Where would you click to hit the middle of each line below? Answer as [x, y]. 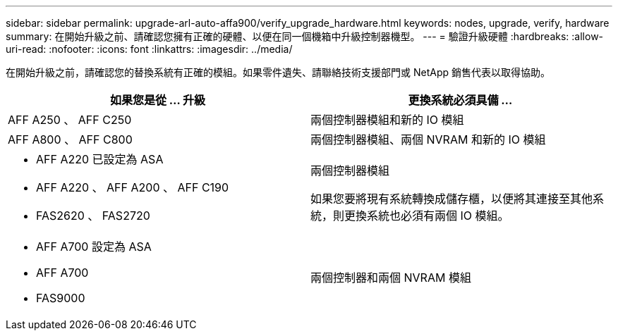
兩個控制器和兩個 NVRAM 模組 [391, 278]
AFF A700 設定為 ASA [94, 247]
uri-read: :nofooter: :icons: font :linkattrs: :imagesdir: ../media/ [149, 49]
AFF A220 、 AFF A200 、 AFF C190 [133, 187]
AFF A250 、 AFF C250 [70, 120]
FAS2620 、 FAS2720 [93, 216]
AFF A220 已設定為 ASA [100, 159]
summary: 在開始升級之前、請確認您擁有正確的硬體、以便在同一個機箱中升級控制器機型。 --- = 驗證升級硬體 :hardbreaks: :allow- [305, 36]
